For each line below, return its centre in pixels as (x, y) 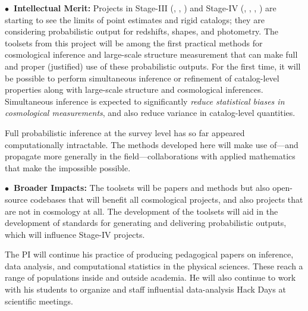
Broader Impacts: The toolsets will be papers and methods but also (142, 188)
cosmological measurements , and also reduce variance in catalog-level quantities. (150, 113)
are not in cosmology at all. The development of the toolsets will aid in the (142, 211)
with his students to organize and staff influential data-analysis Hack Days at (145, 289)
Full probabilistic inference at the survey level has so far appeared (125, 132)
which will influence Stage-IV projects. (75, 234)
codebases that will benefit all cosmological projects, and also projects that (166, 199)
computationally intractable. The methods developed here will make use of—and (152, 144)
